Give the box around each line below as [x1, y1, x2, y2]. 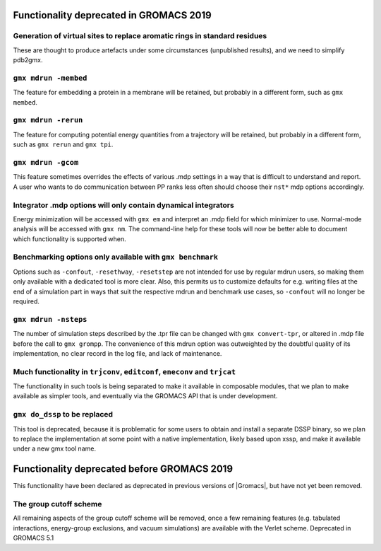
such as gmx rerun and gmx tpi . [13, 140, 114, 149]
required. [13, 297, 40, 306]
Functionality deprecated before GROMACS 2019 [13, 463, 233, 475]
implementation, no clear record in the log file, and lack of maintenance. [13, 349, 222, 357]
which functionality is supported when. [13, 234, 126, 243]
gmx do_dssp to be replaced [13, 410, 113, 419]
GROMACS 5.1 [13, 534, 54, 543]
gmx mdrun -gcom [13, 158, 79, 167]
